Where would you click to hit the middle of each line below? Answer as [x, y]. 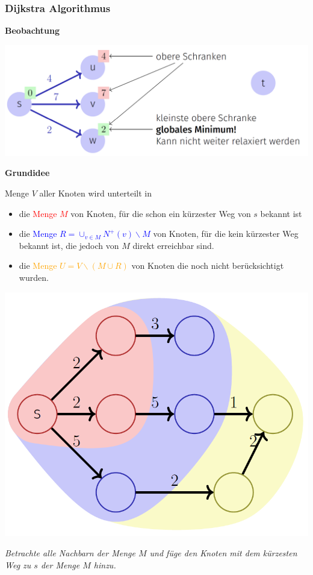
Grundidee [27, 173]
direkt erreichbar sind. [173, 245]
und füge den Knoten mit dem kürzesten [223, 552]
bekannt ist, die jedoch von [69, 245]
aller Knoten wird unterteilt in [95, 193]
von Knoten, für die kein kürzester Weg [226, 234]
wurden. [34, 278]
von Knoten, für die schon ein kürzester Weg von [161, 213]
